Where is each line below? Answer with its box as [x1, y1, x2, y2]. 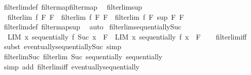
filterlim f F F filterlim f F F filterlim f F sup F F [7, 11, 184, 22]
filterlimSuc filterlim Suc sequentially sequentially [4, 51, 163, 61]
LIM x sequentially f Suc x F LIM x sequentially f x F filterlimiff [7, 31, 247, 42]
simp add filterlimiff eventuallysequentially [4, 61, 140, 71]
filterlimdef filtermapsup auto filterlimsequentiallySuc [4, 21, 182, 32]
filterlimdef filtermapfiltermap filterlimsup [4, 2, 142, 12]
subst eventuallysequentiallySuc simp [4, 41, 121, 52]
